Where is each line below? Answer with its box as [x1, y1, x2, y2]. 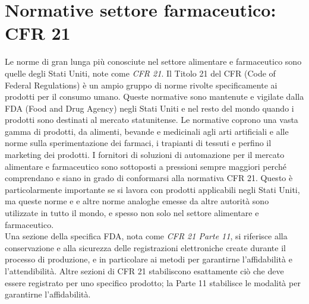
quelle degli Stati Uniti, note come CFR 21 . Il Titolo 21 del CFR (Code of [5, 66, 276, 79]
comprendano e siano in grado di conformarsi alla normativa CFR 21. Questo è [5, 172, 293, 184]
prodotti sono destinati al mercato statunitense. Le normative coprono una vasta [5, 113, 298, 126]
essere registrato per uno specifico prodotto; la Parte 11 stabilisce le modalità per [5, 276, 301, 289]
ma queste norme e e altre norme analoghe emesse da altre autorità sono [5, 195, 269, 207]
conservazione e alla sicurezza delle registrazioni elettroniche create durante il [5, 241, 286, 254]
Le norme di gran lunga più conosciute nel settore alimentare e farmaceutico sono [5, 55, 302, 68]
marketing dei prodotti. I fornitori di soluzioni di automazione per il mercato [5, 148, 285, 161]
